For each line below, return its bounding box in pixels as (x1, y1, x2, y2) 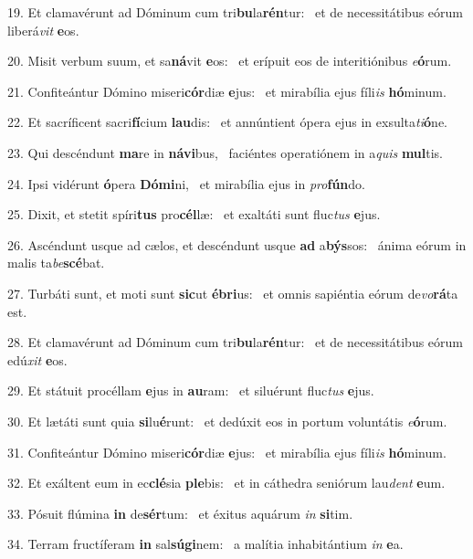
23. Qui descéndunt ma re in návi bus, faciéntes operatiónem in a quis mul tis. (7, 142, 444, 162)
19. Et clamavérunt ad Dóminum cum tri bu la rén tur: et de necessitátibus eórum (7, 3, 463, 21)
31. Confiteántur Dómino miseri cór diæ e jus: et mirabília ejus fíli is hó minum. (7, 442, 447, 461)
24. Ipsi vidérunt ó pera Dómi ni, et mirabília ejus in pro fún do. (7, 174, 365, 193)
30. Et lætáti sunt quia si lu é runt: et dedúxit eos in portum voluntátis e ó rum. (7, 411, 447, 430)
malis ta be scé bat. (7, 253, 105, 272)
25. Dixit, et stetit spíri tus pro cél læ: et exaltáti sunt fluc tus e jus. (7, 205, 381, 224)
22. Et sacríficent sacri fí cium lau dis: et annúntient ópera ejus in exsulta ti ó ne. (7, 112, 447, 132)
